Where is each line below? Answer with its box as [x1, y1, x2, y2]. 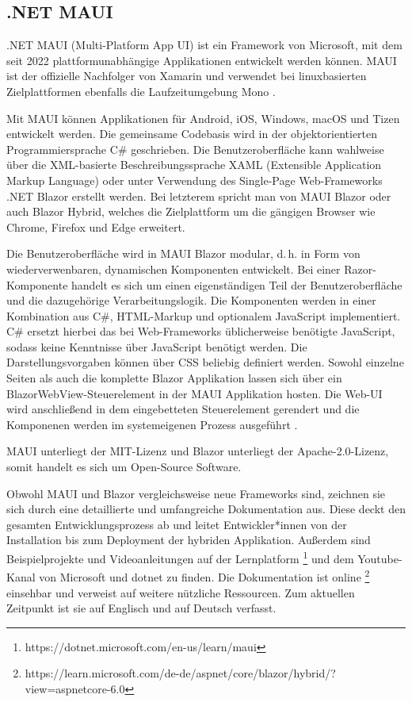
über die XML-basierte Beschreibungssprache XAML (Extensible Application [6, 156, 382, 173]
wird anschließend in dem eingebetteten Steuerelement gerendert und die [6, 401, 360, 417]
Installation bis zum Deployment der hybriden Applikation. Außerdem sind [6, 531, 371, 548]
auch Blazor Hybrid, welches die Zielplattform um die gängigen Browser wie [6, 203, 376, 220]
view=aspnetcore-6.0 [25, 680, 125, 696]
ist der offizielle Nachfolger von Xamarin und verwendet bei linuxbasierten [6, 67, 367, 84]
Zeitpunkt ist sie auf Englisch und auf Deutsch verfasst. [6, 600, 277, 616]
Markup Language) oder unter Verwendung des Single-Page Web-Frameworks [6, 171, 383, 188]
